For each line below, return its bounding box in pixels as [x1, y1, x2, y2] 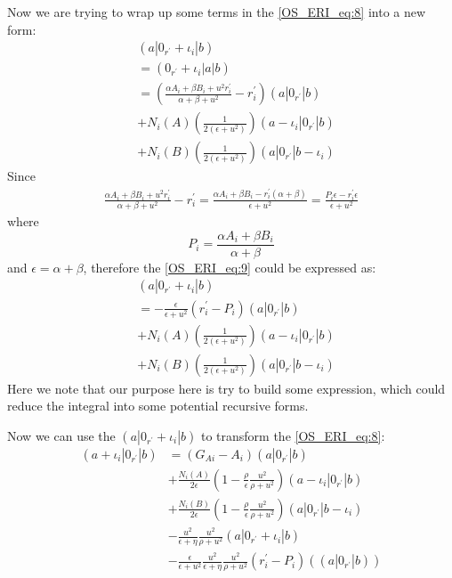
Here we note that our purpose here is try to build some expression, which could [7, 379, 446, 397]
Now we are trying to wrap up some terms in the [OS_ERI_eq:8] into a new [7, 3, 426, 20]
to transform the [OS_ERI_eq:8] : [200, 426, 385, 444]
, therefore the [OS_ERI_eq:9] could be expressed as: [83, 257, 376, 276]
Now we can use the [7, 426, 116, 444]
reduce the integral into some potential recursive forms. [7, 396, 309, 415]
